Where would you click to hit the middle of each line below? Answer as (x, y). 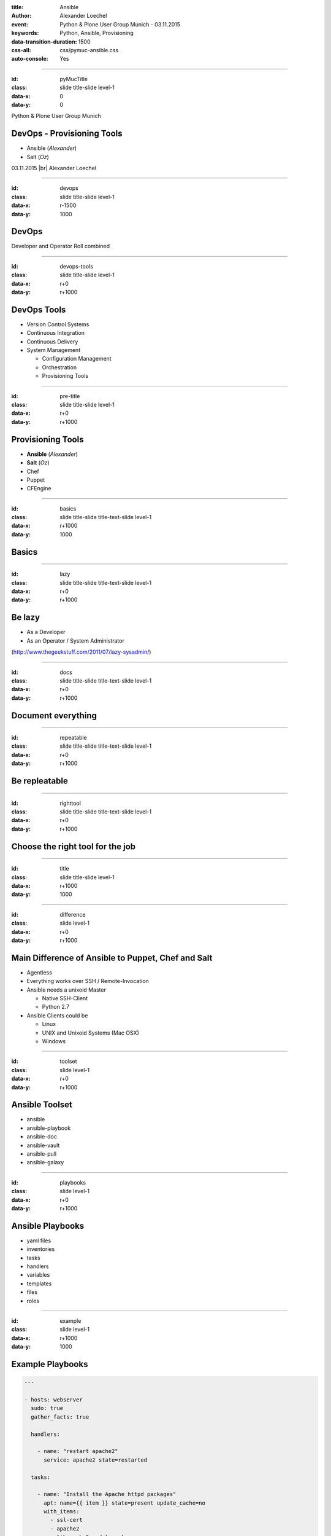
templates (39, 1283)
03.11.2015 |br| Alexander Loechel (54, 168)
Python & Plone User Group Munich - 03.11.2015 (120, 24)
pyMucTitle (74, 79)
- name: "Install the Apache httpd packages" (107, 1494)
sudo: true (47, 1408)
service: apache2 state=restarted (95, 1460)
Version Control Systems (58, 324)
